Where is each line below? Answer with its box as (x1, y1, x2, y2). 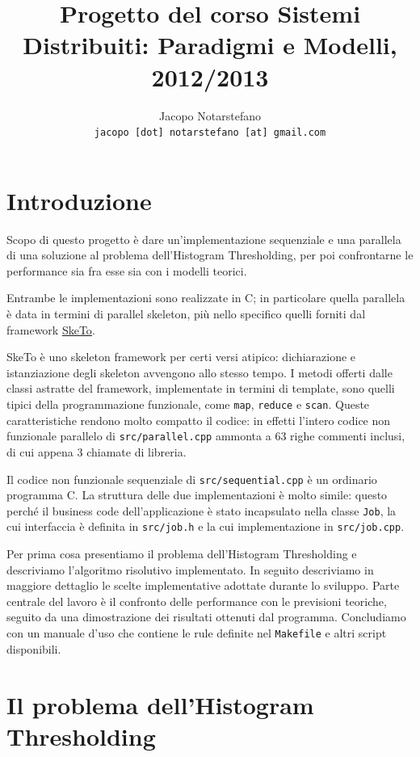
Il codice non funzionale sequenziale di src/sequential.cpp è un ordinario (6, 470, 377, 487)
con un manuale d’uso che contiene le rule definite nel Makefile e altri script (6, 625, 387, 641)
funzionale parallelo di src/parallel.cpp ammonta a (6, 427, 271, 444)
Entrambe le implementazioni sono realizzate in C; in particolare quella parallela (6, 289, 405, 306)
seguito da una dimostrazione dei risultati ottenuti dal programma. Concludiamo (6, 608, 406, 625)
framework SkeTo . (6, 321, 95, 338)
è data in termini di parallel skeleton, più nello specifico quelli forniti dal (6, 305, 366, 322)
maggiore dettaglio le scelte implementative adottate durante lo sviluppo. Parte (6, 577, 400, 594)
